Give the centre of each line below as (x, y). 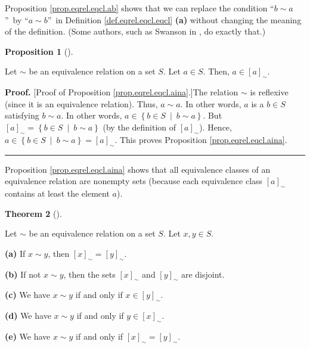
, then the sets (89, 274)
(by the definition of (139, 127)
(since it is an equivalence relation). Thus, (81, 103)
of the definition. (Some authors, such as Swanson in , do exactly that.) (135, 31)
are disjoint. (203, 274)
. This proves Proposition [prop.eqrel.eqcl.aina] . (201, 139)
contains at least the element (57, 193)
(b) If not (23, 274)
